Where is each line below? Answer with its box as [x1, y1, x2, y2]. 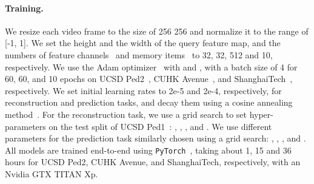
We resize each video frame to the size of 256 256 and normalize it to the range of [5, 24, 309, 37]
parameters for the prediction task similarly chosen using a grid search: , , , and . [5, 132, 306, 145]
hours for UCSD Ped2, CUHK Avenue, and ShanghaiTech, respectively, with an [5, 155, 301, 168]
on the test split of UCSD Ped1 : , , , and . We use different [48, 120, 272, 132]
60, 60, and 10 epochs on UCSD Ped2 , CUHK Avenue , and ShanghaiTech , [5, 72, 293, 85]
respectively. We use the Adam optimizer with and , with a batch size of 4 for [5, 60, 298, 73]
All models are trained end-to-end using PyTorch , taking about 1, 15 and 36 [5, 143, 292, 156]
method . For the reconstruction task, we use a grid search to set [5, 107, 247, 120]
